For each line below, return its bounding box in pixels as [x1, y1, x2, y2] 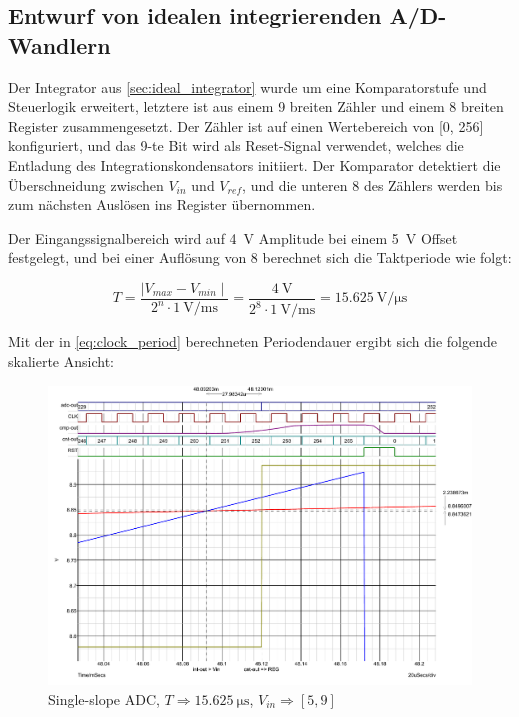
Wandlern [8, 29, 111, 60]
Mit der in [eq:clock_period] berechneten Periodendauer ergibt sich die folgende [8, 331, 497, 352]
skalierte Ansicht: [8, 350, 114, 371]
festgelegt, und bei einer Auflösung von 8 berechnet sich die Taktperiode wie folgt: [8, 247, 512, 268]
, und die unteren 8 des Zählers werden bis [242, 174, 503, 195]
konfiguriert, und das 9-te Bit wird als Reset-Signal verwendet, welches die [8, 135, 464, 156]
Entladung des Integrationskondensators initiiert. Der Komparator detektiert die [8, 154, 501, 175]
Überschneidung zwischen [8, 174, 164, 195]
